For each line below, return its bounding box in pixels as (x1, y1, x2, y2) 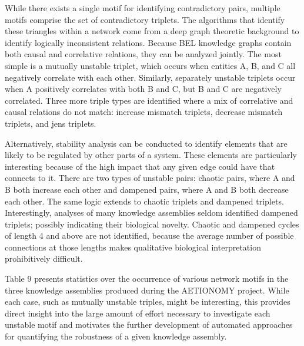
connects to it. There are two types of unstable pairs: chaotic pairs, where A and (5, 172, 295, 184)
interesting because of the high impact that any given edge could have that (5, 160, 275, 172)
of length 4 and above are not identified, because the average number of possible (5, 229, 294, 242)
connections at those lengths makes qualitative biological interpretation (5, 240, 261, 253)
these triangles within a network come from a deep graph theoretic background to (5, 25, 299, 37)
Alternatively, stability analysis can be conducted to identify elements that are (5, 137, 288, 149)
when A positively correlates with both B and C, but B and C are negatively (5, 83, 282, 95)
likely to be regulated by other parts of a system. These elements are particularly (5, 149, 297, 161)
